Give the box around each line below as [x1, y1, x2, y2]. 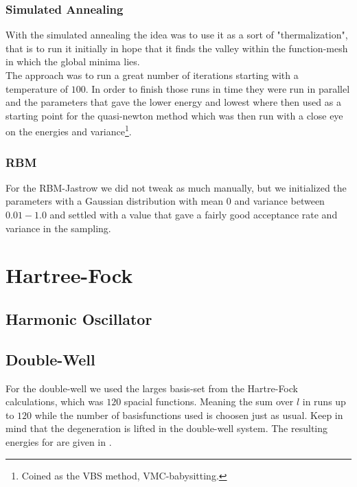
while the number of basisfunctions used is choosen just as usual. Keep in [34, 407, 343, 422]
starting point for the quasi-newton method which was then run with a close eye [5, 108, 343, 122]
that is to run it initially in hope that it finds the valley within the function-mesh [5, 41, 348, 55]
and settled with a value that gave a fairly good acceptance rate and [49, 207, 338, 222]
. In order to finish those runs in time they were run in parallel [85, 81, 350, 95]
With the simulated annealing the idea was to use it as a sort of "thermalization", [5, 27, 348, 42]
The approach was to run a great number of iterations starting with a [5, 68, 299, 82]
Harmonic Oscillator [5, 308, 152, 329]
